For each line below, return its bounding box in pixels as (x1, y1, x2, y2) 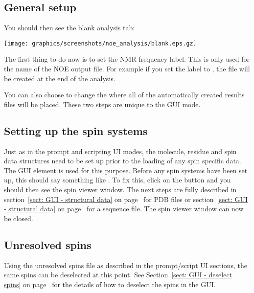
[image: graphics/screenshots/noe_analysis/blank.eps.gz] (4, 40, 197, 47)
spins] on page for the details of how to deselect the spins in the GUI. (4, 279, 216, 289)
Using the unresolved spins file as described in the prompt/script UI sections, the (4, 260, 248, 270)
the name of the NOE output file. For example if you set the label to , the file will (4, 64, 250, 74)
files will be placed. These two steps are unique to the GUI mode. (4, 99, 201, 109)
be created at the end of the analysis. (4, 73, 115, 83)
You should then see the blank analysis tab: (4, 23, 135, 33)
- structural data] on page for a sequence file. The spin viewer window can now (4, 203, 244, 214)
